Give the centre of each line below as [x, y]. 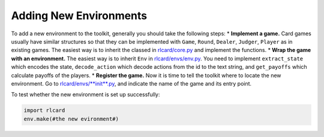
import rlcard [44, 110]
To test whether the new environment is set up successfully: [85, 95]
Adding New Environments [79, 16]
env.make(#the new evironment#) [71, 119]
